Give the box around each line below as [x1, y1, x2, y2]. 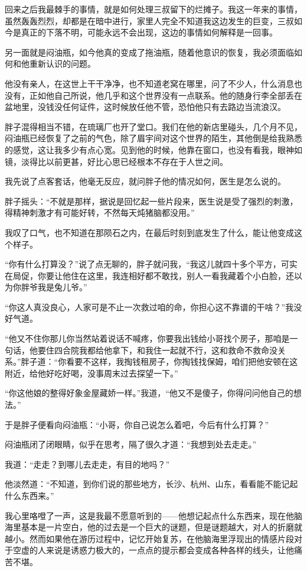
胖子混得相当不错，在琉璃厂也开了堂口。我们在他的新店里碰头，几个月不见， [5, 120, 302, 132]
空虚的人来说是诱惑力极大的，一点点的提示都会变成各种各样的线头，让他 [12, 544, 294, 556]
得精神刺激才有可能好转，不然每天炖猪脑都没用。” [5, 206, 195, 219]
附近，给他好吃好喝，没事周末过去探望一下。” [5, 366, 178, 379]
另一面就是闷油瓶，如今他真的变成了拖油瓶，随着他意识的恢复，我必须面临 [5, 46, 294, 58]
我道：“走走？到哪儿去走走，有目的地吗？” [5, 458, 170, 470]
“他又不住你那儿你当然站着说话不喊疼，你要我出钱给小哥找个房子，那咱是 [5, 332, 290, 345]
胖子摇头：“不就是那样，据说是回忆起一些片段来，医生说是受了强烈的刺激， [5, 194, 298, 207]
